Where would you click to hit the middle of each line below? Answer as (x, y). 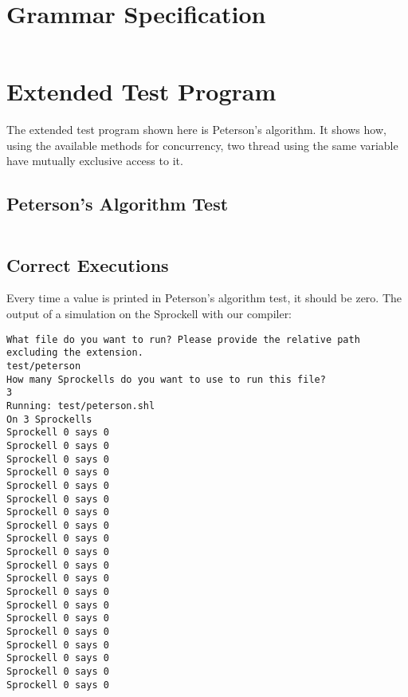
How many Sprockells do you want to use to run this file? (166, 379)
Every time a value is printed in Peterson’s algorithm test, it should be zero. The (204, 298)
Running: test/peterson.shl (81, 406)
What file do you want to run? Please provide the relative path (183, 339)
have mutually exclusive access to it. (95, 161)
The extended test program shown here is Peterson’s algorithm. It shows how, (196, 130)
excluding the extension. (75, 353)
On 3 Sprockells (49, 419)
